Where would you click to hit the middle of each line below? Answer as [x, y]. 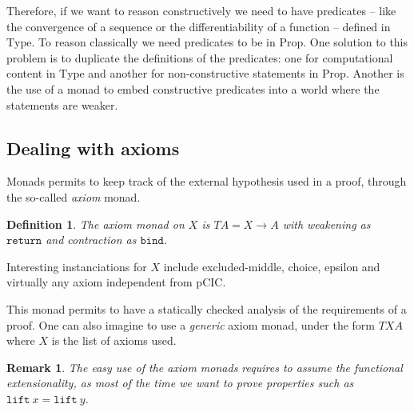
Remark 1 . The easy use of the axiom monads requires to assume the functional [205, 367]
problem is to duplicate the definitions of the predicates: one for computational [200, 57]
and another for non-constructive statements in [203, 73]
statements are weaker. [62, 104]
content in [31, 73]
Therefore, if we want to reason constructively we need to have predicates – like [201, 10]
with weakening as [326, 224]
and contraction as [91, 240]
